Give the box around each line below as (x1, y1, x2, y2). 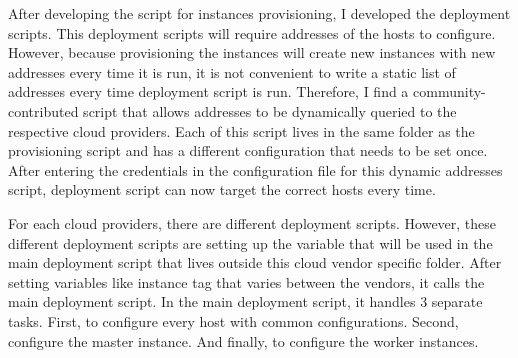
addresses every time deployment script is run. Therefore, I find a (8, 81, 409, 102)
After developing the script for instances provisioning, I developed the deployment (8, 3, 511, 23)
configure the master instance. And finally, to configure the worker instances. (8, 330, 479, 351)
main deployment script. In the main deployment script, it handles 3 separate (8, 291, 483, 312)
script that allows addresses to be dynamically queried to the (83, 100, 457, 121)
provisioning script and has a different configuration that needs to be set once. (8, 140, 488, 161)
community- (413, 81, 486, 102)
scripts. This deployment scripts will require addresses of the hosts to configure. (8, 22, 496, 43)
